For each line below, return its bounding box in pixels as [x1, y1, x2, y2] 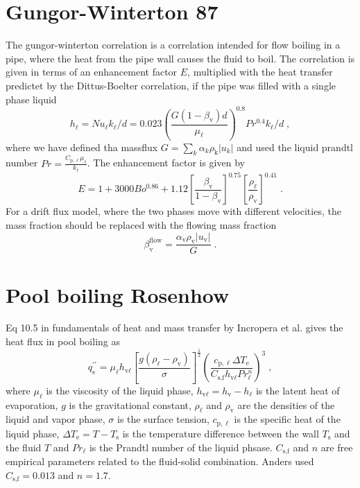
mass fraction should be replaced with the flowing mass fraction [6, 217, 277, 232]
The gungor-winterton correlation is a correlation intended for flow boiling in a [6, 37, 341, 52]
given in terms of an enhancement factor [6, 64, 178, 79]
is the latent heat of [255, 383, 340, 397]
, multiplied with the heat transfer [187, 64, 333, 79]
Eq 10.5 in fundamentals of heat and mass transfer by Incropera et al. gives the [6, 320, 343, 335]
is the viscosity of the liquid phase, [46, 383, 194, 397]
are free [320, 439, 353, 454]
